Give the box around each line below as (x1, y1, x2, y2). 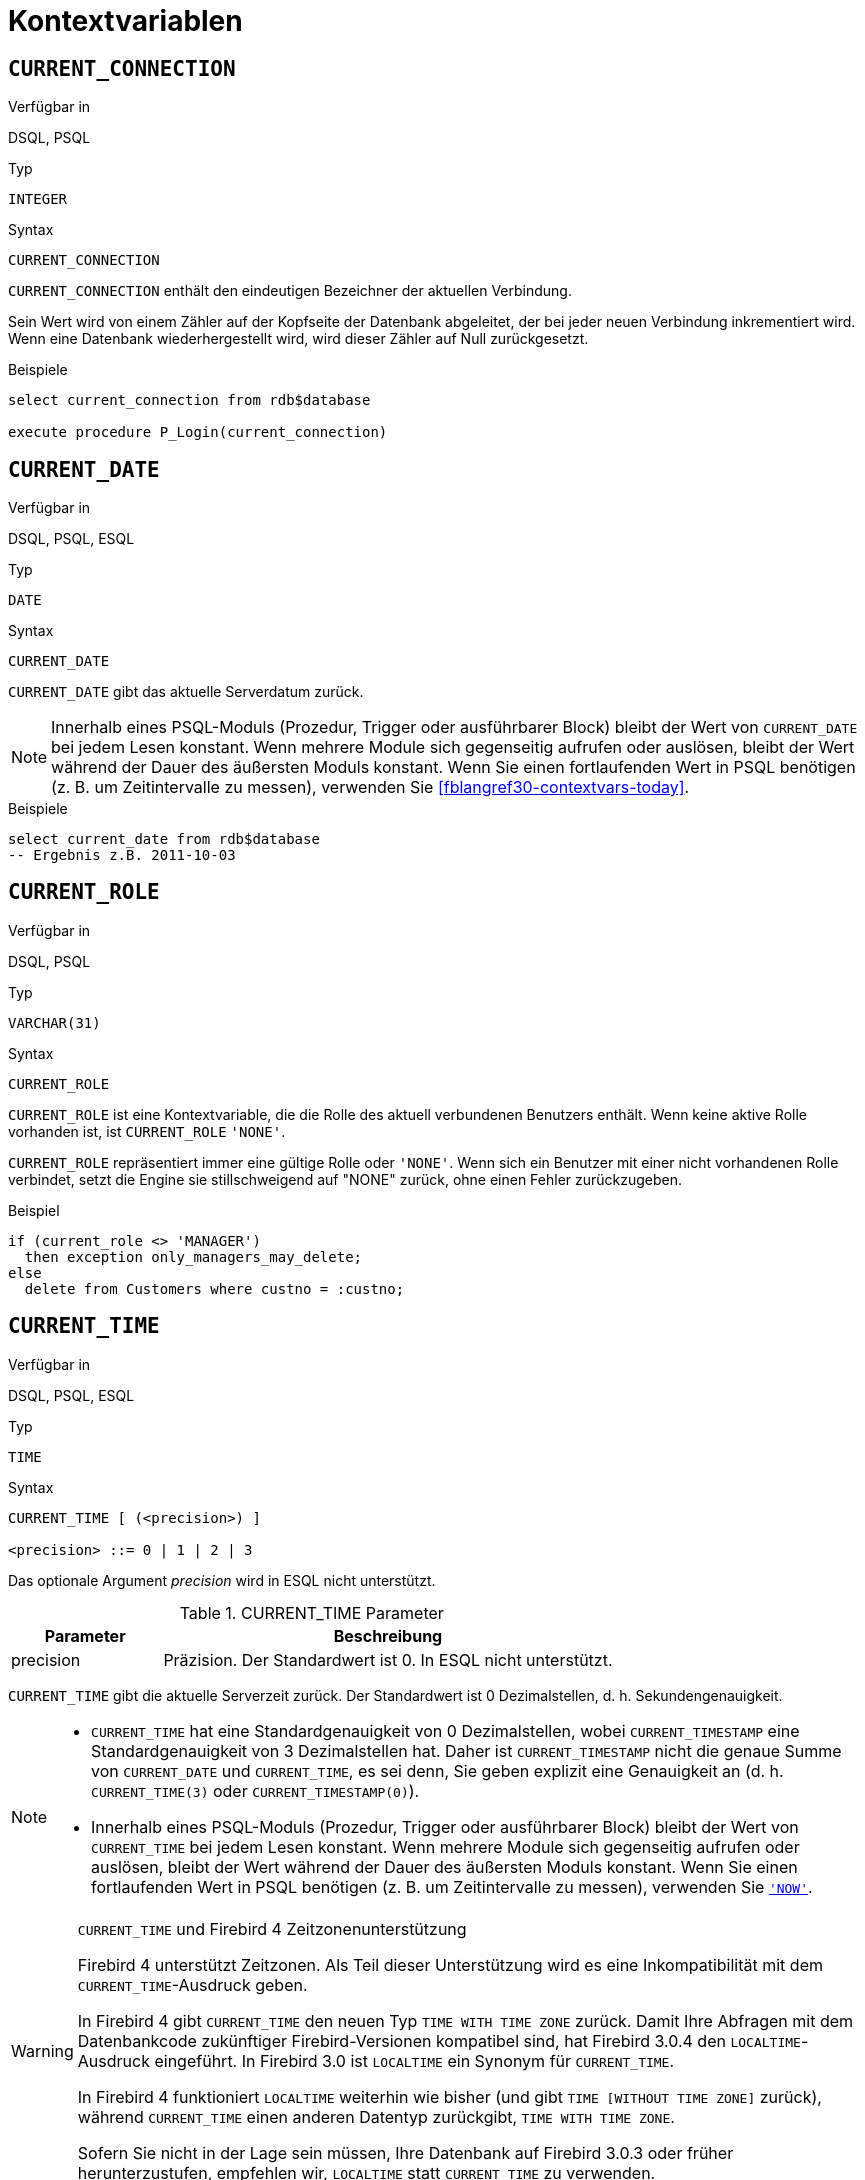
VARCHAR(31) (8, 1014, 101, 1031)
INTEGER (8, 191, 68, 208)
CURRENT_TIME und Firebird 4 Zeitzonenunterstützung (77, 1918, 467, 1939)
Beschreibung (333, 1625, 443, 1646)
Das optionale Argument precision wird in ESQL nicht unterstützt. (8, 1571, 436, 1589)
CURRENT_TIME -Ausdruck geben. (77, 1974, 308, 1995)
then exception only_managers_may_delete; (24, 1248, 363, 1265)
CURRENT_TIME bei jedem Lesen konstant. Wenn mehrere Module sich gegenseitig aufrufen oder (91, 1836, 800, 1857)
